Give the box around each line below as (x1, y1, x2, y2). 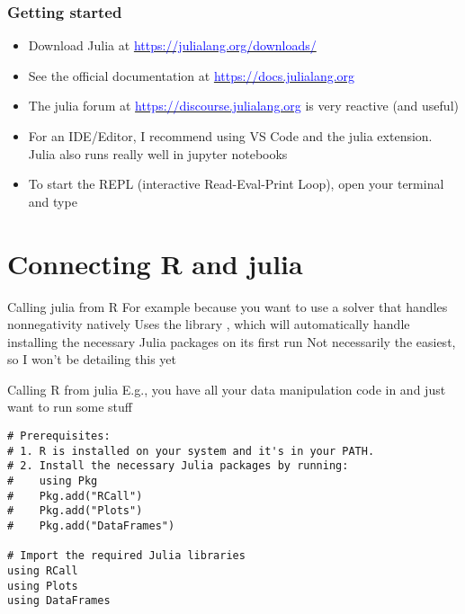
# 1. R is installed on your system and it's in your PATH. (7, 444, 375, 458)
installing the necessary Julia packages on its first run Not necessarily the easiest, (7, 332, 456, 351)
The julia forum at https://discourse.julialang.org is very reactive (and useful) (28, 96, 459, 115)
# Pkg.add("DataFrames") (7, 520, 175, 532)
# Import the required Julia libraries (7, 549, 246, 563)
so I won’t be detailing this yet (7, 350, 176, 369)
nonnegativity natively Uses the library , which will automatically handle (7, 315, 410, 334)
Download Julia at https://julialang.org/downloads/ (28, 36, 317, 55)
